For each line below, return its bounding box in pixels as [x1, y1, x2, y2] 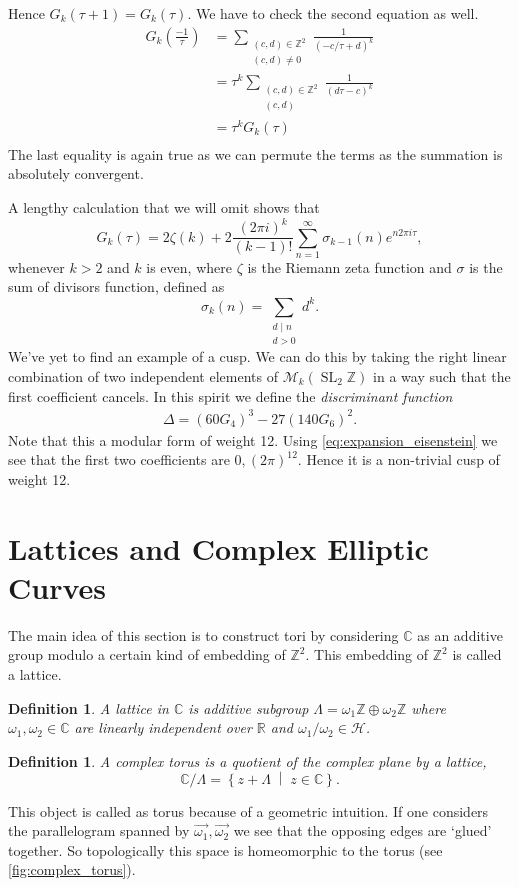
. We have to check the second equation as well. [187, 3, 479, 23]
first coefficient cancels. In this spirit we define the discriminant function [8, 385, 453, 406]
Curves [8, 566, 107, 607]
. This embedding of [305, 644, 429, 665]
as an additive [417, 624, 503, 645]
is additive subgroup [188, 697, 309, 718]
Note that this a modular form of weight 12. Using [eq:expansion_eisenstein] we [8, 429, 498, 450]
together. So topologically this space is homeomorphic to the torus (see [8, 839, 443, 860]
